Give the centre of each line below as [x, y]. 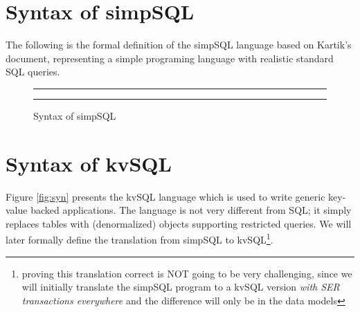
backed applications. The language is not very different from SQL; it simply [191, 210]
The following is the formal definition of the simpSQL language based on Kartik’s [179, 45]
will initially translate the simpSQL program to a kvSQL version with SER [181, 287]
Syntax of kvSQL [89, 163]
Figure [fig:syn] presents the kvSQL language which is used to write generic [165, 196]
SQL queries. [33, 72]
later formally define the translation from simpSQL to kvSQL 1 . [139, 239]
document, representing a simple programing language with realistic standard [170, 58]
